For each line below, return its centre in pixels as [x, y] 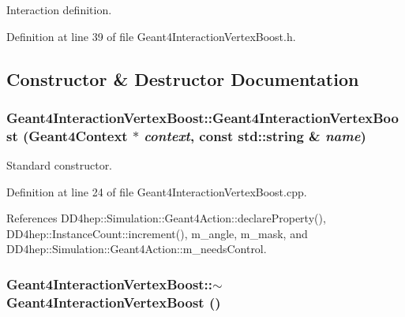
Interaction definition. [59, 9]
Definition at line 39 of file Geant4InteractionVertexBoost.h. [151, 36]
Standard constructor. [60, 165]
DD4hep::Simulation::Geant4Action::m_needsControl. [137, 249]
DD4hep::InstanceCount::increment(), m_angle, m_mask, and [157, 233]
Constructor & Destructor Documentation [183, 78]
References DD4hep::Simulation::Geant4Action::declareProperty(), [166, 218]
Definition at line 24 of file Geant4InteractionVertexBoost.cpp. [157, 191]
